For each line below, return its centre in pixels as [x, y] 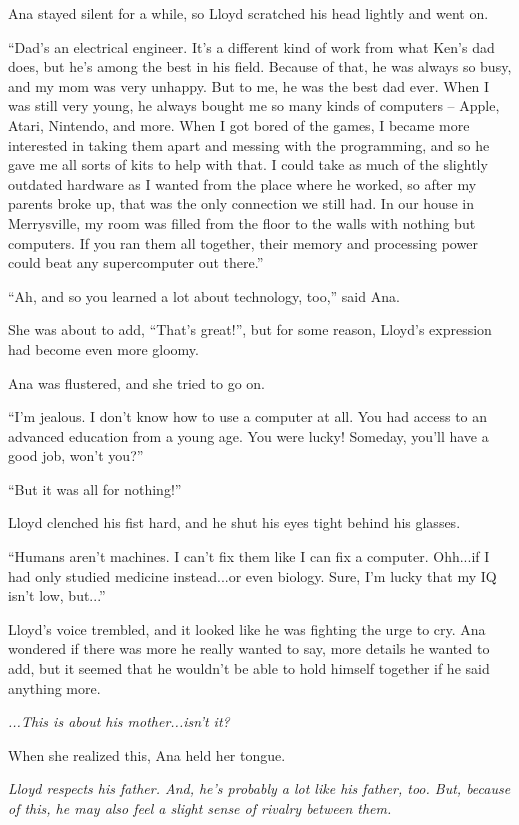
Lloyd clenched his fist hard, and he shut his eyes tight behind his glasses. [234, 522]
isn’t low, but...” [57, 595]
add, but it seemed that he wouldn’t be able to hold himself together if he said [249, 668]
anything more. [54, 687]
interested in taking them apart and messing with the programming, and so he [249, 144]
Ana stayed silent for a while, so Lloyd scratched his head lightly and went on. [248, 13]
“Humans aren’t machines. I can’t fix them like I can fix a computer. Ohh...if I [249, 556]
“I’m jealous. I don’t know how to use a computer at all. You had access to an [248, 416]
